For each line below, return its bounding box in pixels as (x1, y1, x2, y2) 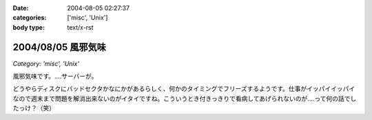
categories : (12, 14, 47, 22)
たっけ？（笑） (12, 104, 55, 112)
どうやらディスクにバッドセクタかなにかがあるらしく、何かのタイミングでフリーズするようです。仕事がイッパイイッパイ (12, 85, 355, 93)
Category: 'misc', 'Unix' (12, 59, 79, 68)
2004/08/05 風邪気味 (12, 41, 107, 53)
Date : (12, 4, 29, 12)
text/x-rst (67, 23, 94, 31)
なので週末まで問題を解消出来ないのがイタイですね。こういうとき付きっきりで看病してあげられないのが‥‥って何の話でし (12, 94, 357, 103)
